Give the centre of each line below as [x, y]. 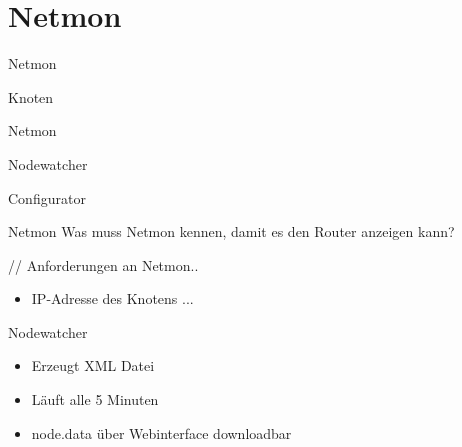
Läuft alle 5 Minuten [95, 399]
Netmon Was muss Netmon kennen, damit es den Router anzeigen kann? [231, 231]
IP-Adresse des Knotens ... [112, 298]
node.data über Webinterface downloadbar [161, 432]
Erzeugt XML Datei [93, 365]
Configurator [47, 197]
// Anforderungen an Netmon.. [103, 264]
